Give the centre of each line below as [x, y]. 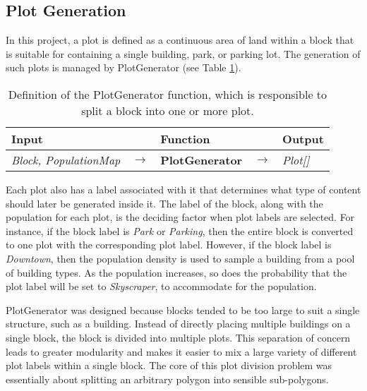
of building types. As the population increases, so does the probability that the [176, 272]
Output [303, 138]
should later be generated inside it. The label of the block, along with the [164, 203]
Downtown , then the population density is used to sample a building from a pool [180, 258]
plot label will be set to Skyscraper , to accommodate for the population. [161, 286]
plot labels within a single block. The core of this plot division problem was [169, 365]
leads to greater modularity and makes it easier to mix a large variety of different [181, 351]
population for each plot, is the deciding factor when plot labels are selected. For [180, 217]
